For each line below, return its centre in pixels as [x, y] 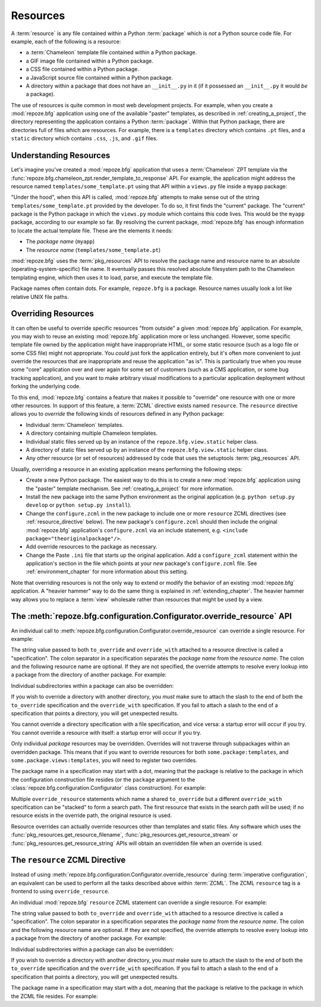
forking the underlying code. [46, 386]
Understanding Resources [61, 156]
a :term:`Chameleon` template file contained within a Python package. [111, 52]
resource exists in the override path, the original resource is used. [92, 815]
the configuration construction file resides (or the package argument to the [103, 780]
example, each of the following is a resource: [66, 41]
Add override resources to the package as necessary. [92, 547]
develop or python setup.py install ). [79, 505]
